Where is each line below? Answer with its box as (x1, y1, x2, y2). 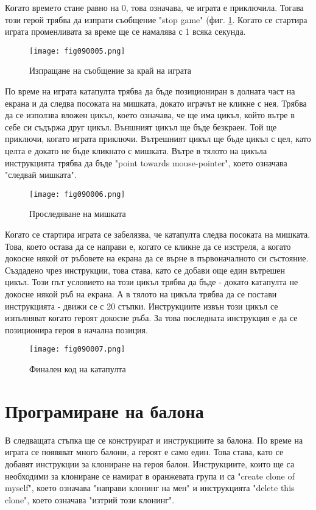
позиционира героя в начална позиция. (5, 323, 148, 336)
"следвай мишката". (5, 168, 77, 181)
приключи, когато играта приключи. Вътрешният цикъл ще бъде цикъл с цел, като (5, 132, 311, 145)
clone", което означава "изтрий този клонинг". (5, 493, 175, 506)
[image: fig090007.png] (29, 345, 125, 354)
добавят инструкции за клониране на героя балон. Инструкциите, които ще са (5, 457, 295, 470)
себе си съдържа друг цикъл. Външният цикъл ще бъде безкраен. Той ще (5, 120, 277, 133)
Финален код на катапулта (29, 363, 126, 375)
